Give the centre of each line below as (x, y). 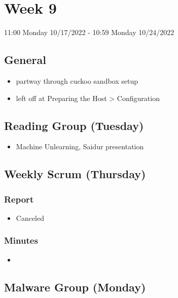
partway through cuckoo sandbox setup (77, 80)
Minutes (21, 240)
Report (19, 199)
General (25, 60)
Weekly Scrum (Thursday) (75, 174)
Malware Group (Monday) (75, 287)
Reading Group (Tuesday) (74, 125)
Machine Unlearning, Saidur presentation (80, 146)
